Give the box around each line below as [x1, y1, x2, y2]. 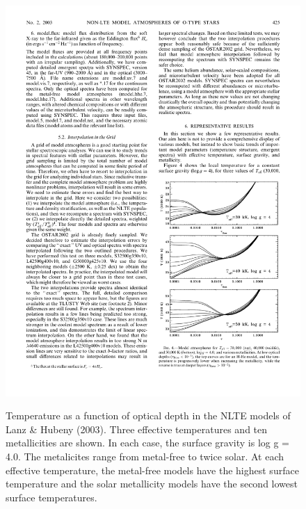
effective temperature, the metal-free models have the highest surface [6, 462, 299, 477]
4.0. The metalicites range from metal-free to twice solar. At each [6, 449, 284, 464]
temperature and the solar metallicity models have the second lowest [6, 476, 298, 491]
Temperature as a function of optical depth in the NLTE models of [6, 408, 291, 423]
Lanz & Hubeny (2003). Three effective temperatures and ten [6, 421, 268, 436]
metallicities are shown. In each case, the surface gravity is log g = [6, 435, 289, 450]
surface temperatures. [6, 490, 97, 504]
